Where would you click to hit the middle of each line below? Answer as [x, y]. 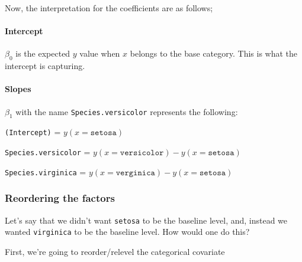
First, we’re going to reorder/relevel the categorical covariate [115, 251]
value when [100, 53]
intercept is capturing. [45, 66]
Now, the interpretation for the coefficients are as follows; [109, 8]
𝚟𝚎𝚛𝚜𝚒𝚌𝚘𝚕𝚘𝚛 [142, 153]
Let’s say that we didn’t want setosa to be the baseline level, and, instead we [146, 220]
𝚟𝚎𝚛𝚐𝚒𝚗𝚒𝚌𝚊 [135, 173]
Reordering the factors [60, 198]
